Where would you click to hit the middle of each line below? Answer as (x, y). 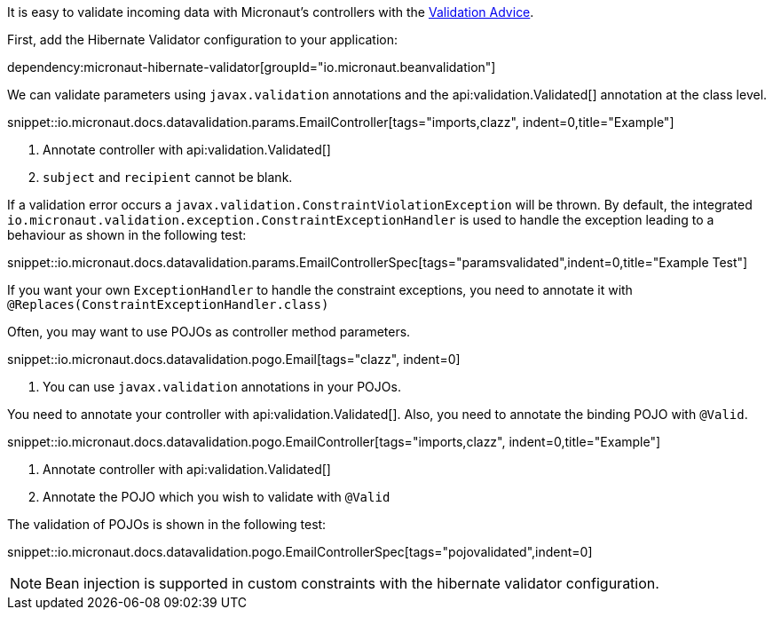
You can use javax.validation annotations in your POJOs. (222, 387)
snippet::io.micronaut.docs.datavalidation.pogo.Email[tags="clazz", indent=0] (234, 359)
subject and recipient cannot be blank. (168, 177)
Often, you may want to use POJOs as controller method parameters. (209, 332)
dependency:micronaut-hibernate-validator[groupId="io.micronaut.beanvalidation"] (252, 67)
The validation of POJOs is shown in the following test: (167, 524)
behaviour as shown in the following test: (127, 235)
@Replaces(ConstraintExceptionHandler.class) (168, 305)
